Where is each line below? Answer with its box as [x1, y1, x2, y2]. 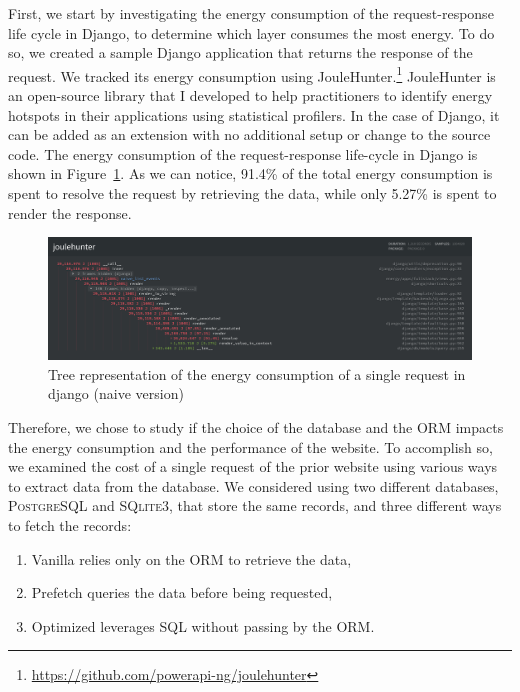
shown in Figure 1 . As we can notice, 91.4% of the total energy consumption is [8, 163, 493, 184]
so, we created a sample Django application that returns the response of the [8, 42, 473, 63]
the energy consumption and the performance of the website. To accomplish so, [8, 436, 493, 457]
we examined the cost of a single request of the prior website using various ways [8, 456, 498, 477]
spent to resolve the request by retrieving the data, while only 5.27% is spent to [8, 183, 497, 203]
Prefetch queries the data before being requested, [31, 582, 333, 603]
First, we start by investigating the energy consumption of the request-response [8, 3, 494, 23]
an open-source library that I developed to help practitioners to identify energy [8, 85, 493, 106]
